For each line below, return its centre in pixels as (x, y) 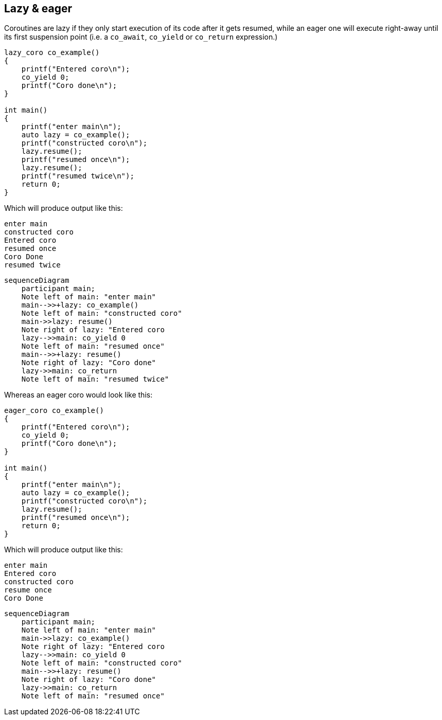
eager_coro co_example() (54, 411)
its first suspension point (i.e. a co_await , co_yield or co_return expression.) (141, 37)
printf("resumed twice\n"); (78, 176)
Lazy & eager (38, 8)
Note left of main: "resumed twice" (95, 379)
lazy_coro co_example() (52, 53)
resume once (28, 590)
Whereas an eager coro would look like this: (78, 395)
